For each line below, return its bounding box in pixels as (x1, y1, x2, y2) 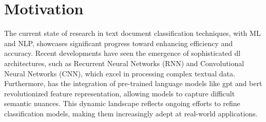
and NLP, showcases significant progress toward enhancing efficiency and (4, 37, 233, 48)
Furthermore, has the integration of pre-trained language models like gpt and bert (4, 78, 262, 89)
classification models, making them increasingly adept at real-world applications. (4, 108, 258, 118)
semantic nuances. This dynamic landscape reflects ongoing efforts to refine (4, 98, 240, 109)
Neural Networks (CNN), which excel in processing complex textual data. (4, 68, 235, 78)
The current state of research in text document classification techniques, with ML (4, 28, 261, 38)
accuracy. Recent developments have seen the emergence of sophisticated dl (4, 48, 241, 58)
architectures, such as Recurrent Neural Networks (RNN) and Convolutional (4, 57, 244, 68)
